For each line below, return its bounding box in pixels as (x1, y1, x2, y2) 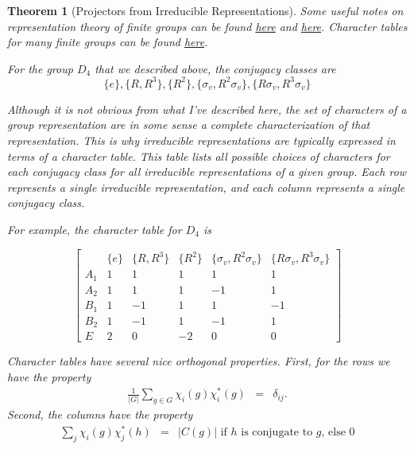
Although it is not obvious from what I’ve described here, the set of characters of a (7, 100, 407, 117)
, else (321, 426, 346, 438)
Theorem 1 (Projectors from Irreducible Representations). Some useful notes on (7, 2, 404, 18)
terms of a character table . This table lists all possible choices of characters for (7, 147, 390, 164)
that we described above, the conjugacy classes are (95, 60, 336, 76)
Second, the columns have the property (7, 406, 193, 423)
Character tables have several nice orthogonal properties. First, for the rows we (7, 353, 390, 369)
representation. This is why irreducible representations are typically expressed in (7, 132, 396, 149)
